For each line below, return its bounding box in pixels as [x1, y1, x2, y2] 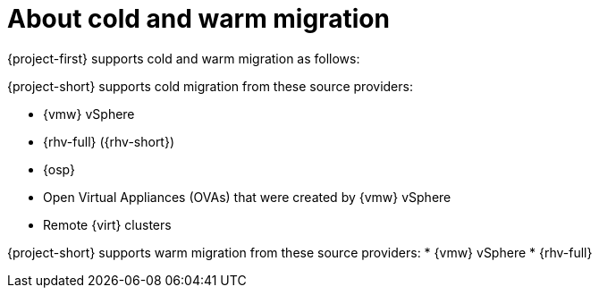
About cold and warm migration [7, 4, 390, 34]
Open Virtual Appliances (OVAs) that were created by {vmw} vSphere [43, 189, 451, 205]
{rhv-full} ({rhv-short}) [43, 133, 175, 149]
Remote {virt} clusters [43, 216, 172, 232]
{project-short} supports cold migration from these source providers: [7, 78, 413, 94]
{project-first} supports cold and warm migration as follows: [7, 50, 360, 66]
